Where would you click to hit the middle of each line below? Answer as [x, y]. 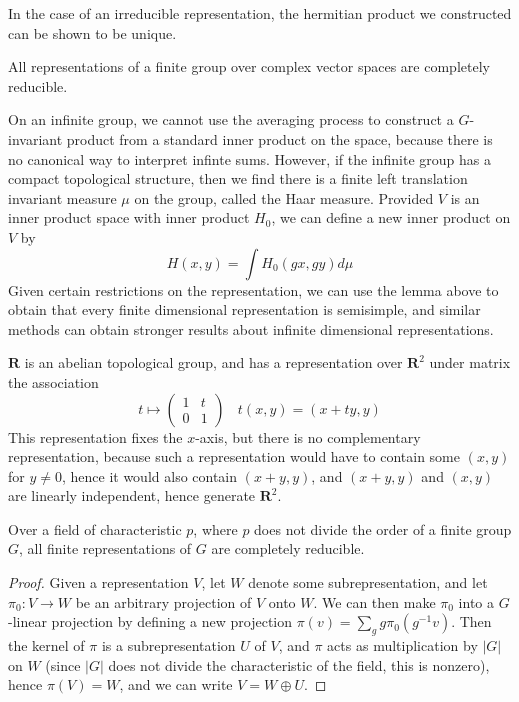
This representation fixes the [95, 436]
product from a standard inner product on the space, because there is [279, 138]
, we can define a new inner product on [391, 217]
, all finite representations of [105, 548]
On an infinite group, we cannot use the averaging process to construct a [231, 119]
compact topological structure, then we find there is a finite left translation [238, 178]
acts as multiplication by [402, 645]
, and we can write [176, 684]
